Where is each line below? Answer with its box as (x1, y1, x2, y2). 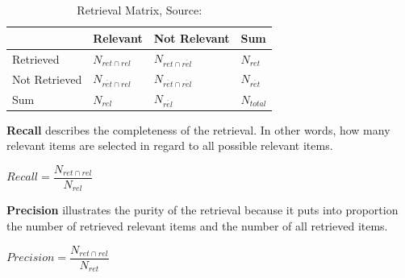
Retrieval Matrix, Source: (77, 2, 202, 18)
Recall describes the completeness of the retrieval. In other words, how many (6, 121, 390, 138)
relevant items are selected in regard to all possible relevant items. (6, 137, 333, 154)
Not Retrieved (12, 70, 82, 87)
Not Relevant (153, 29, 230, 46)
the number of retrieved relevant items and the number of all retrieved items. (6, 217, 388, 234)
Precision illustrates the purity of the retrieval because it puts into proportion (6, 201, 399, 218)
